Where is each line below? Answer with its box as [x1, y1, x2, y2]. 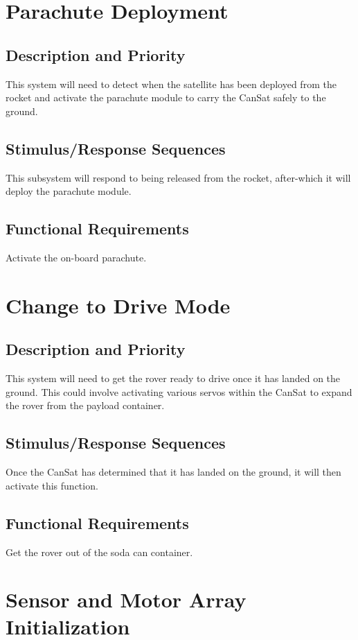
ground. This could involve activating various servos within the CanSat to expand [6, 384, 352, 399]
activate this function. [6, 478, 98, 492]
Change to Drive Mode [6, 291, 231, 319]
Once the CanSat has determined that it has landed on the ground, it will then [6, 465, 341, 479]
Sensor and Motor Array [6, 585, 247, 614]
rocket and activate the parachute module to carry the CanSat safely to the [6, 90, 326, 105]
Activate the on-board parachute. [6, 250, 147, 264]
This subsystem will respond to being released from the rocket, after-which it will [6, 170, 351, 184]
